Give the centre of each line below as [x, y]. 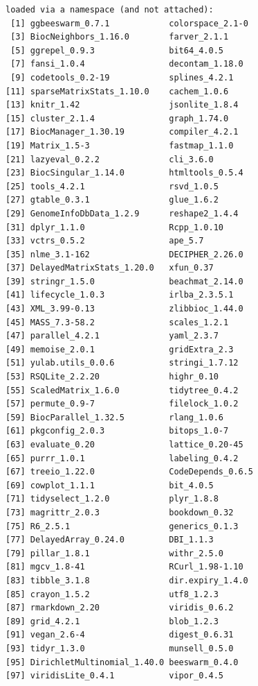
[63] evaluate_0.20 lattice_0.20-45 [125, 445]
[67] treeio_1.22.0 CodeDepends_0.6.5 [129, 472]
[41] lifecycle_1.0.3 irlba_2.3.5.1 [120, 295]
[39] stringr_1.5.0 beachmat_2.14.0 [125, 281]
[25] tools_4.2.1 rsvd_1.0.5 [112, 186]
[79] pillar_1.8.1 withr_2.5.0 [114, 553]
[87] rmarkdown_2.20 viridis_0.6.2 [120, 608]
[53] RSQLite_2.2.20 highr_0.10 [112, 377]
